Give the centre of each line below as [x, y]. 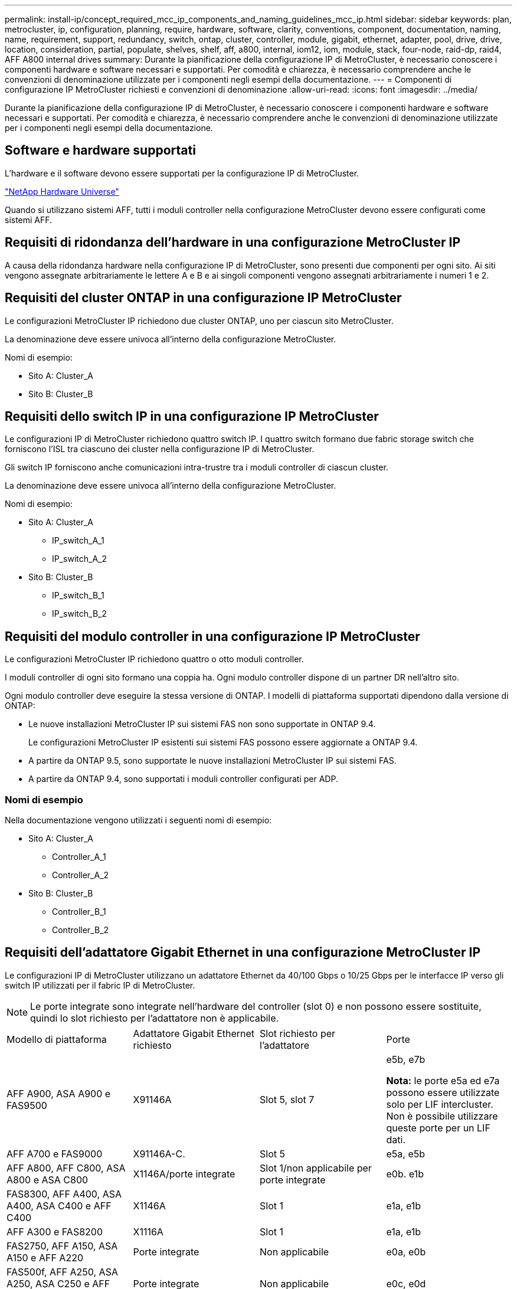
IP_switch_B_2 [79, 614]
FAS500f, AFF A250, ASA [62, 1272]
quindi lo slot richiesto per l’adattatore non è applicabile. [155, 1018]
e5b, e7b [406, 1059]
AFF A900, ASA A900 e [59, 1093]
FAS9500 [27, 1105]
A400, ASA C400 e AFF [59, 1205]
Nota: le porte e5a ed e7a [443, 1080]
